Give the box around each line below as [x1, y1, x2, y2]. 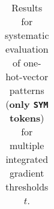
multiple [10, 138, 44, 152]
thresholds [5, 180, 49, 193]
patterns [9, 83, 44, 97]
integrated [5, 152, 49, 166]
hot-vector [5, 69, 49, 83]
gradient [10, 166, 44, 180]
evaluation [5, 42, 49, 56]
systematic [5, 28, 49, 42]
